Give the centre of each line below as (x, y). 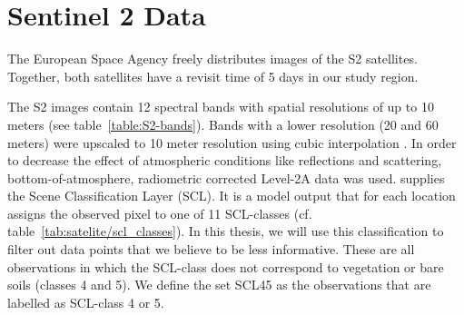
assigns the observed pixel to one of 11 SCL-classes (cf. (160, 213)
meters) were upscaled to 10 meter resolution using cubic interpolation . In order (232, 142)
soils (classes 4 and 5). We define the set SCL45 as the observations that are (219, 285)
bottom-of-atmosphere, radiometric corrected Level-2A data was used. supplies (226, 177)
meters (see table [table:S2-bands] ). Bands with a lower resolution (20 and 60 (223, 124)
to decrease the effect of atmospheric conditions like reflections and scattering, (225, 160)
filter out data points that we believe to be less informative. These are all (211, 249)
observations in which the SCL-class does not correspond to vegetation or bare (226, 266)
